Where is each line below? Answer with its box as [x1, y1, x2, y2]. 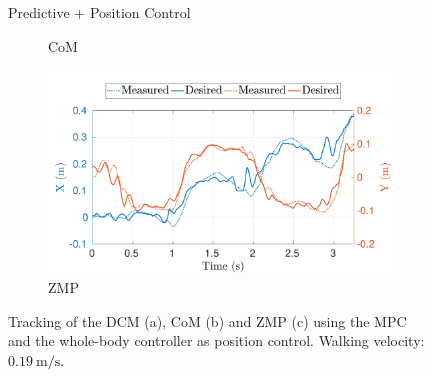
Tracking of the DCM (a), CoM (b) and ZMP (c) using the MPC [8, 310, 407, 331]
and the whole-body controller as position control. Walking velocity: [8, 330, 425, 351]
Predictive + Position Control [8, 2, 191, 22]
